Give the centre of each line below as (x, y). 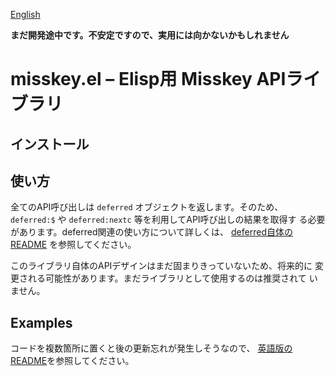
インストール (50, 144)
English (25, 14)
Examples (41, 322)
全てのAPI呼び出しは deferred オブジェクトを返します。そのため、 (147, 207)
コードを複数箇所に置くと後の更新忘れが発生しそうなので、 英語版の (151, 348)
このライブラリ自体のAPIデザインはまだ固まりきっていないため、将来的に (161, 266)
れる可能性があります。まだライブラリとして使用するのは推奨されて (167, 278)
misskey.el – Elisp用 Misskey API (148, 79)
